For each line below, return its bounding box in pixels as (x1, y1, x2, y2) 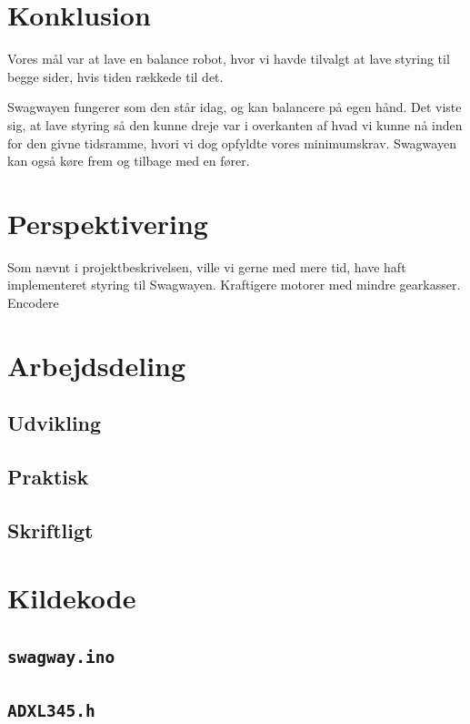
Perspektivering (7, 204, 208, 241)
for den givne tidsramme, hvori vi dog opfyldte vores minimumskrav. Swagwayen (7, 133, 456, 152)
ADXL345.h (7, 701, 95, 721)
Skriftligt (7, 515, 94, 544)
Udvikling (7, 409, 102, 437)
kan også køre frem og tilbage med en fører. (7, 151, 250, 170)
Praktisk (7, 463, 89, 491)
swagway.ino (7, 648, 115, 668)
